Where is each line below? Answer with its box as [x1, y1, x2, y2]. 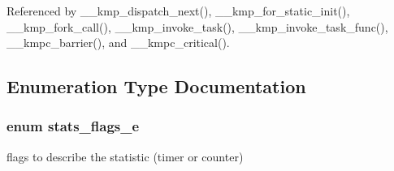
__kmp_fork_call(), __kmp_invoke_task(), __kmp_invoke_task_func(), [6, 18, 388, 35]
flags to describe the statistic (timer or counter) [6, 147, 244, 165]
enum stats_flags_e [6, 116, 140, 136]
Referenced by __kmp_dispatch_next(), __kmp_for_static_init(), [6, 2, 350, 19]
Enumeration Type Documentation [6, 74, 306, 99]
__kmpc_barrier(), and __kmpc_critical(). [6, 34, 230, 51]
